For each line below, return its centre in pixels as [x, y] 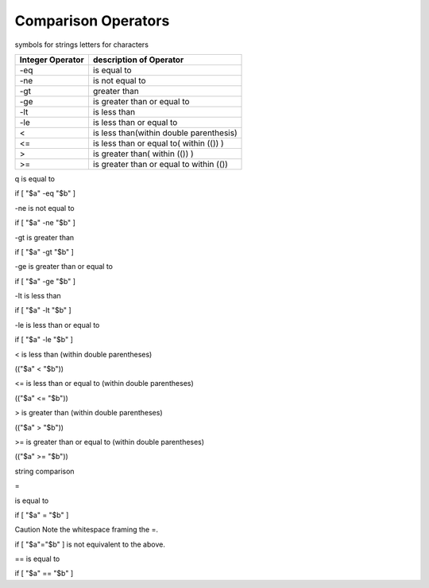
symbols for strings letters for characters [81, 45]
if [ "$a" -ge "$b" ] [45, 281]
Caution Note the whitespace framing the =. [87, 530]
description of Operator [138, 60]
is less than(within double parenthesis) [165, 133]
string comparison [44, 471]
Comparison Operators [92, 21]
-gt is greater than [44, 237]
